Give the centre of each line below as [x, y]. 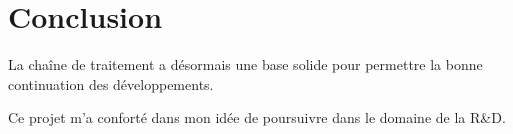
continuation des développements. [111, 83]
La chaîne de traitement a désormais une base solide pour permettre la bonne [245, 64]
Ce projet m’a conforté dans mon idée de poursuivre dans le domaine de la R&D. [257, 117]
